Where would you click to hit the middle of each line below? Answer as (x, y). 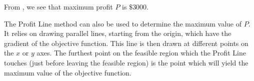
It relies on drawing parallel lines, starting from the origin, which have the (118, 33)
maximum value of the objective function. (68, 72)
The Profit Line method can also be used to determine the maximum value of (123, 23)
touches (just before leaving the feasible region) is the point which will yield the (126, 62)
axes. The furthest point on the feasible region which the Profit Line (141, 53)
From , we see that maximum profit (58, 6)
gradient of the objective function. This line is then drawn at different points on (126, 43)
